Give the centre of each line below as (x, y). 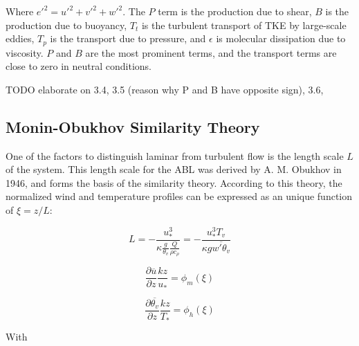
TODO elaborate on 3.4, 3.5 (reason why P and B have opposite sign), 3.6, (165, 89)
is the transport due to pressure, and (128, 38)
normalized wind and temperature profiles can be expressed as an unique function (179, 196)
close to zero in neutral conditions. (79, 66)
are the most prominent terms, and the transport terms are (211, 52)
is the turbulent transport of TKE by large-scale (244, 25)
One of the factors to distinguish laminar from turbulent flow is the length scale (175, 155)
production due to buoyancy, (66, 25)
